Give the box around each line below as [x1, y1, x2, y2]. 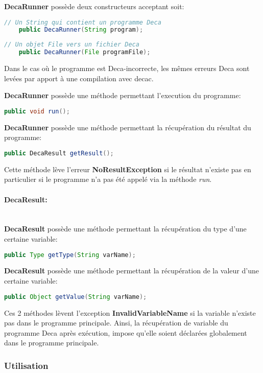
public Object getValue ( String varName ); [4, 293, 147, 300]
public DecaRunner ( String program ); [18, 26, 144, 34]
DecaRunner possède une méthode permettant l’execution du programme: [4, 90, 241, 101]
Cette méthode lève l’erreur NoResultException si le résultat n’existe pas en [4, 164, 251, 174]
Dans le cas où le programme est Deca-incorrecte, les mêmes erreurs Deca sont [4, 63, 250, 74]
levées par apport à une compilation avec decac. [4, 73, 154, 83]
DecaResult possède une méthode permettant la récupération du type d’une [4, 223, 247, 234]
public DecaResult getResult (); [4, 149, 114, 157]
